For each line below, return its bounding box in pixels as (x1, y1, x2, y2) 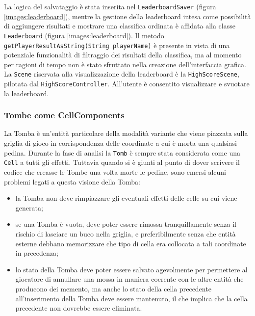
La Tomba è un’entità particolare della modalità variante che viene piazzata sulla (4, 128, 248, 138)
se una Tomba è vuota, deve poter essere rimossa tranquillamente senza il (15, 219, 236, 229)
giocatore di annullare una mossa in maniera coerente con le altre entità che (15, 274, 244, 284)
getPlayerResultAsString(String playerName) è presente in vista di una (4, 40, 230, 50)
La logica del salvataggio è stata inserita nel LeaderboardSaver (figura (4, 1, 216, 11)
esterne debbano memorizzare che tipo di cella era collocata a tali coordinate (15, 238, 246, 248)
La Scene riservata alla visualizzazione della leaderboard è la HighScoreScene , (4, 69, 239, 79)
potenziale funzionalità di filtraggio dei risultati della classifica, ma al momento (4, 50, 242, 60)
